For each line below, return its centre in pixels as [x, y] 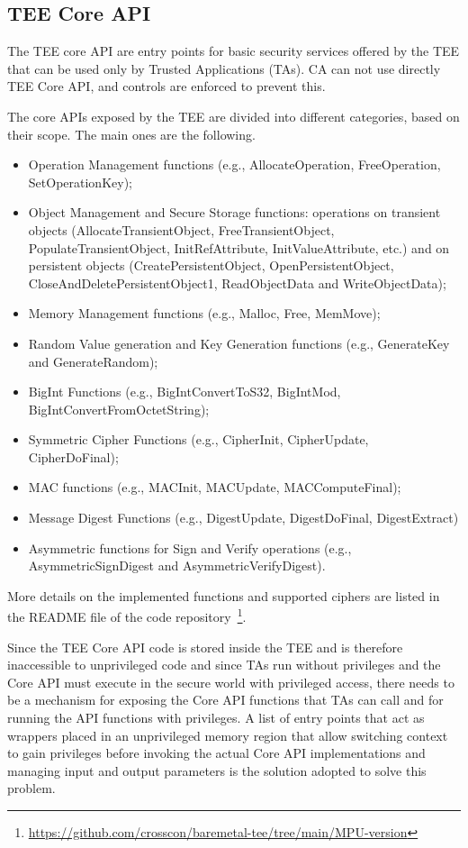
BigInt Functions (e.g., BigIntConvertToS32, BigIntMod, [184, 392]
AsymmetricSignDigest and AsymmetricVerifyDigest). [177, 565]
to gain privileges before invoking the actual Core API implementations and [216, 753]
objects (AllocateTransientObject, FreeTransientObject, [181, 229]
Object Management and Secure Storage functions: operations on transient [234, 212]
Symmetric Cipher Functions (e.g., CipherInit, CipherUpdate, [198, 439]
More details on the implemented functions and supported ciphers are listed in [224, 595]
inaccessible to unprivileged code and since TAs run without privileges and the [224, 665]
